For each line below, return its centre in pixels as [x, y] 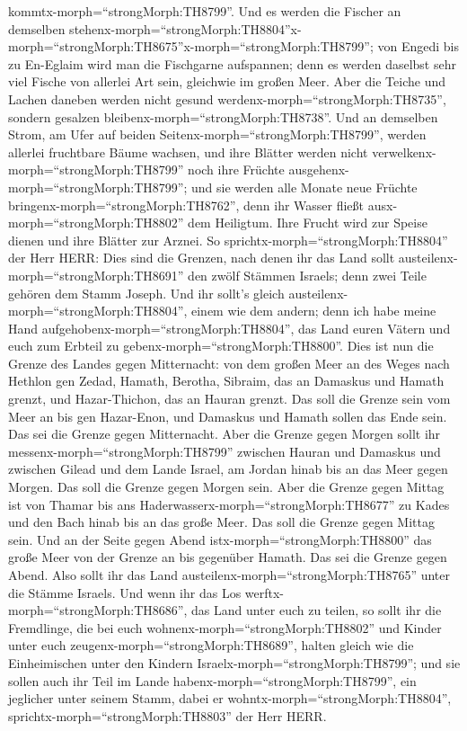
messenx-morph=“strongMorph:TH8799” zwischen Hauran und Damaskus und [225, 451]
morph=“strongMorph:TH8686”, [98, 610]
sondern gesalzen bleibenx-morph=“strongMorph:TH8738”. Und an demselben [223, 116]
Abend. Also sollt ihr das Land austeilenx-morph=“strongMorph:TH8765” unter [229, 575]
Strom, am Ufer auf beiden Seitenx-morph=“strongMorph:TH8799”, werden [217, 134]
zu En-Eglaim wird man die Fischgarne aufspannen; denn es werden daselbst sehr [232, 63]
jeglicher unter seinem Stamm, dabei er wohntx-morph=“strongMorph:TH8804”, [230, 698]
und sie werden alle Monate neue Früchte [304, 187]
